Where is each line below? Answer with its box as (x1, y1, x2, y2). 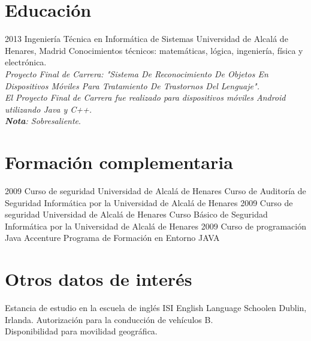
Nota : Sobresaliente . (5, 114, 81, 127)
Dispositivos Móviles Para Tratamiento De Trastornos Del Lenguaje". (5, 79, 259, 92)
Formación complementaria (5, 150, 233, 174)
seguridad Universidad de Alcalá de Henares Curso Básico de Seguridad (5, 208, 268, 221)
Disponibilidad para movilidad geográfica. (5, 325, 158, 337)
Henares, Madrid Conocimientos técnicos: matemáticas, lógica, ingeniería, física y (5, 44, 303, 56)
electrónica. (5, 56, 47, 68)
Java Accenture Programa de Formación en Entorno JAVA (5, 231, 220, 244)
